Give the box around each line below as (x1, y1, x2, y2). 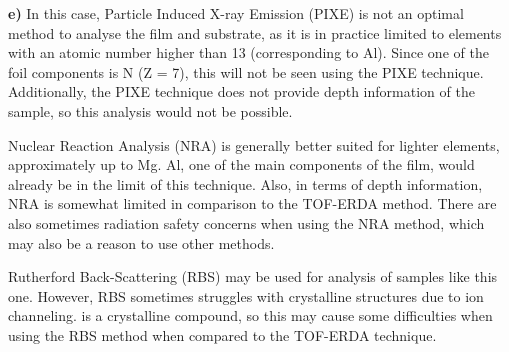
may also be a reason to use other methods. (8, 232, 275, 253)
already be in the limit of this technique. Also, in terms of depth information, (8, 173, 483, 194)
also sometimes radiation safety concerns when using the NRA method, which (8, 212, 485, 233)
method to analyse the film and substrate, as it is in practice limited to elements (8, 22, 502, 43)
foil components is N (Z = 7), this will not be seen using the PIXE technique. (8, 61, 484, 82)
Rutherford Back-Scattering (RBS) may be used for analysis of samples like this (8, 266, 498, 287)
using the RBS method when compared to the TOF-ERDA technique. (8, 324, 437, 345)
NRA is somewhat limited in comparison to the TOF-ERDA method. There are (8, 193, 497, 214)
